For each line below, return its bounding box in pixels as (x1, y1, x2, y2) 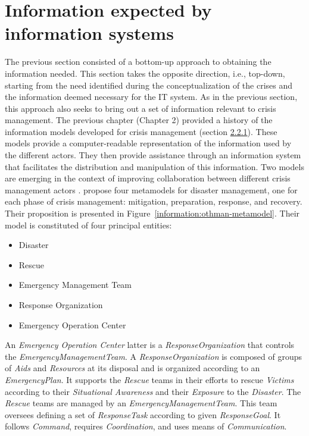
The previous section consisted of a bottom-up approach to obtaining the (5, 55, 271, 68)
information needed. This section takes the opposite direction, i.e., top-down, (5, 67, 285, 79)
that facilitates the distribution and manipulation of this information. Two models (5, 160, 304, 172)
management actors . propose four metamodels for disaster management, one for (5, 183, 298, 196)
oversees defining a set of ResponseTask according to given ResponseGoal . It (5, 408, 281, 421)
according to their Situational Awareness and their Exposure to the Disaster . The (5, 385, 301, 397)
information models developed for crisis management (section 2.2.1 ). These (5, 125, 277, 137)
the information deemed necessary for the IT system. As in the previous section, (5, 90, 298, 103)
